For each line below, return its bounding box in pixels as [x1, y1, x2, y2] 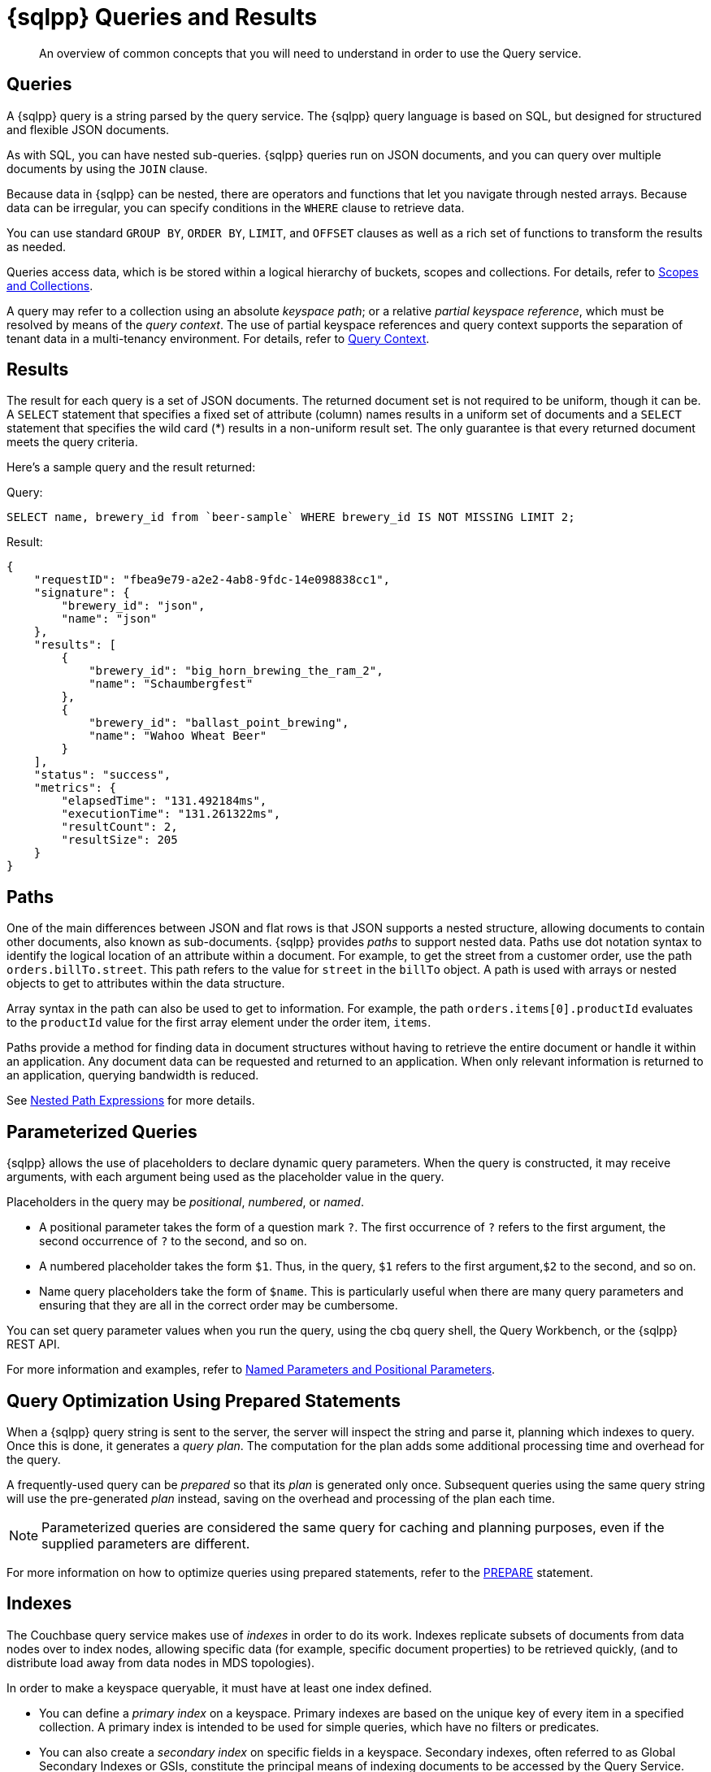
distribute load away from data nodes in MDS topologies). [7, 1655, 315, 1670]
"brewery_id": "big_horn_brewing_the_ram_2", [89, 664, 384, 678]
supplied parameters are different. [41, 1535, 250, 1552]
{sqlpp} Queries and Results [7, 3, 318, 31]
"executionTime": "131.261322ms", [61, 807, 281, 821]
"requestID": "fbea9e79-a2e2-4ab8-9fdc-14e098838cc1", [33, 573, 391, 587]
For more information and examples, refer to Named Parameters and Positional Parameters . [7, 1362, 496, 1377]
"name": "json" [61, 612, 158, 626]
